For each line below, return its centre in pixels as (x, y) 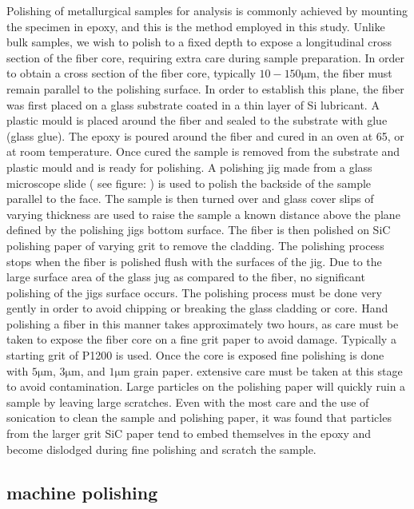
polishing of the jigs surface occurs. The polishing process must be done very (194, 292)
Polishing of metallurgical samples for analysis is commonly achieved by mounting (207, 10)
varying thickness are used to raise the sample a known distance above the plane (203, 214)
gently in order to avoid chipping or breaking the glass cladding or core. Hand (197, 308)
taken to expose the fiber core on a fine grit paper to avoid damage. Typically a (201, 339)
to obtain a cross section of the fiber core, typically (131, 73)
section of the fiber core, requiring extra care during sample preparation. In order (206, 57)
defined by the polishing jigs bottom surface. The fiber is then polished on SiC (199, 230)
